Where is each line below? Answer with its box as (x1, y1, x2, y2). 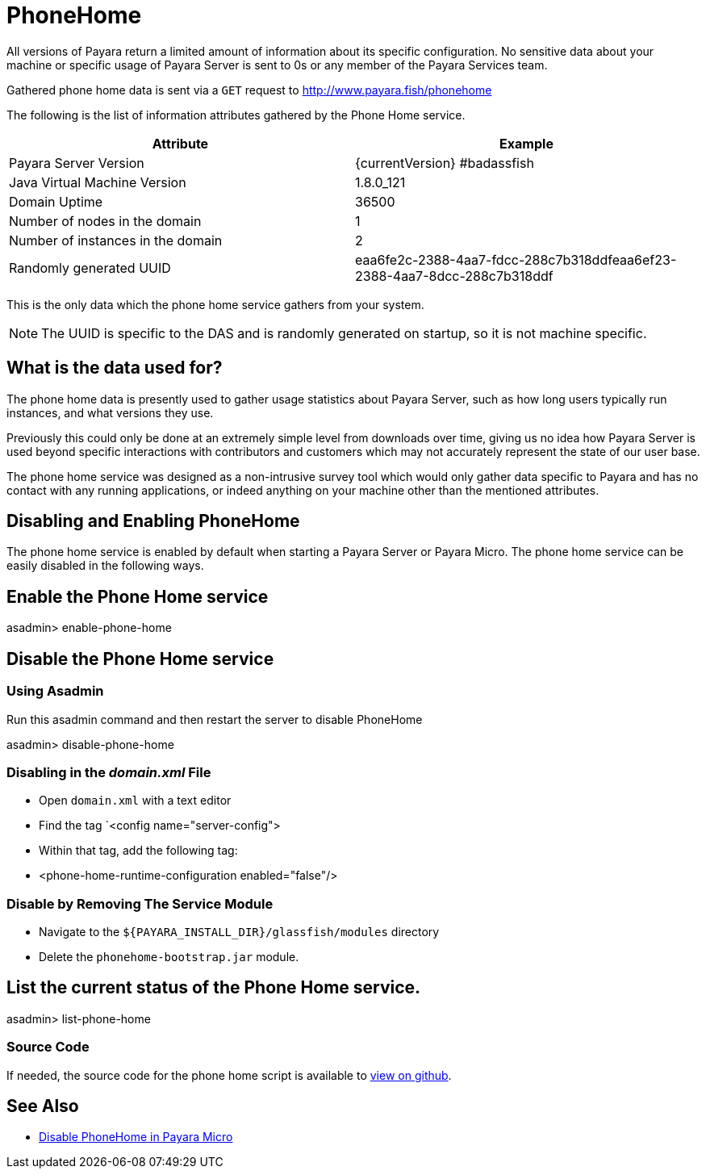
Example (499, 135, 554, 152)
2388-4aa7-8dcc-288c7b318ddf (355, 267, 554, 284)
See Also (6, 1096, 79, 1117)
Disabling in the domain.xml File (6, 763, 211, 780)
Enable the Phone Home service (6, 586, 269, 607)
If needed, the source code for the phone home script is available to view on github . (6, 1068, 452, 1082)
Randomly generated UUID (9, 259, 171, 276)
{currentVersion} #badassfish (355, 154, 534, 171)
